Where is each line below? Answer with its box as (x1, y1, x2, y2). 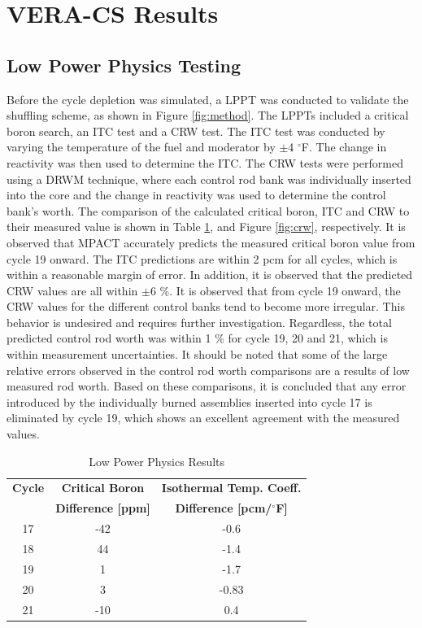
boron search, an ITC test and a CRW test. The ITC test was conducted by (7, 122, 385, 139)
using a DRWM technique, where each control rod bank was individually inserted (7, 170, 411, 187)
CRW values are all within (7, 281, 138, 299)
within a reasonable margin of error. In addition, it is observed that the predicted (7, 266, 413, 283)
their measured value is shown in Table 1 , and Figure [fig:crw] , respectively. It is (7, 218, 406, 235)
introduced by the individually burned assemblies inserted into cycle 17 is (7, 393, 372, 410)
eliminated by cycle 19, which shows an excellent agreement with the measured (7, 409, 400, 426)
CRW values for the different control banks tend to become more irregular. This (7, 298, 405, 315)
